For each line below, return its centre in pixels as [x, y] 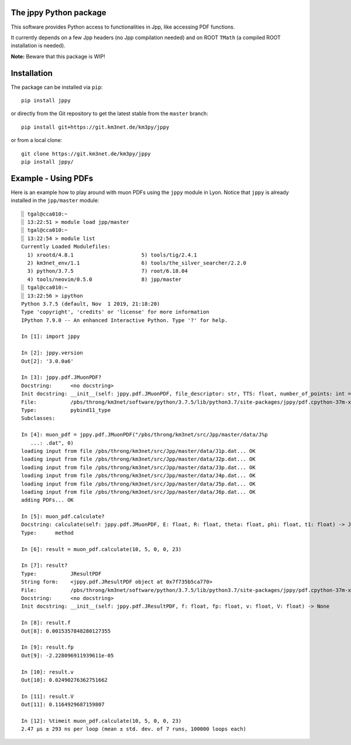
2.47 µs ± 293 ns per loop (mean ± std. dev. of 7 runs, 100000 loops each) [134, 729]
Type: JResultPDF [61, 574]
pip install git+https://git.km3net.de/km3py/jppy [95, 127]
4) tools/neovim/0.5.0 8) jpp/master [104, 279]
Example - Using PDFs [52, 178]
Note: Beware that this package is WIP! [58, 56]
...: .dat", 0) [52, 443]
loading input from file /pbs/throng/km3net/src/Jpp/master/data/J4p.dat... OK [138, 476]
